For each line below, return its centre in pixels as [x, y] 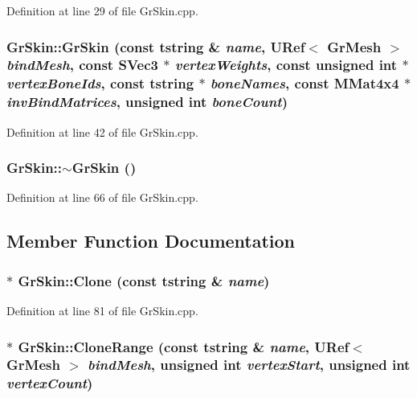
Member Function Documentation [151, 241]
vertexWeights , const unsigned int [286, 65]
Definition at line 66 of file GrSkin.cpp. [102, 197]
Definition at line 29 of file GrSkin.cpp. [102, 10]
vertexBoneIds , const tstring [100, 83]
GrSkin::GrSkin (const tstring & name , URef [156, 46]
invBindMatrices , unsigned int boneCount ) [147, 102]
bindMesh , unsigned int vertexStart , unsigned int [249, 365]
